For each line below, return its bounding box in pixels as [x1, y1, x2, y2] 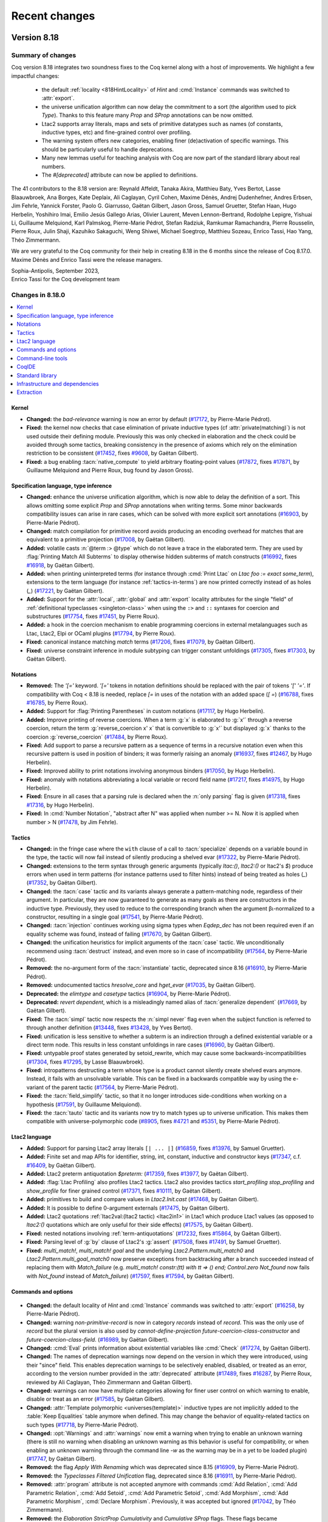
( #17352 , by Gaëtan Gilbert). [26, 879, 97, 886]
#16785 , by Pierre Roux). [26, 699, 88, 706]
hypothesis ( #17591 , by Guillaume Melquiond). [26, 1101, 142, 1108]
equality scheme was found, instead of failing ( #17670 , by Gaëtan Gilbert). [26, 930, 212, 938]
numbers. [41, 163, 66, 170]
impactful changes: [11, 72, 60, 79]
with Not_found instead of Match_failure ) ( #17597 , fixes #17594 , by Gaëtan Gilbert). [26, 1272, 234, 1280]
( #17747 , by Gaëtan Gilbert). [26, 1455, 97, 1462]
